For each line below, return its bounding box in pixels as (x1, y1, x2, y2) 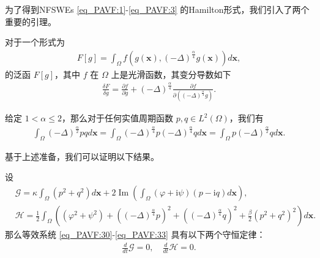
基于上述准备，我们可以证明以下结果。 (5, 150, 159, 162)
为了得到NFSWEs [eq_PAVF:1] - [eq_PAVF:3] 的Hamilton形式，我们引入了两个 (5, 3, 310, 15)
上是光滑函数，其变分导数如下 (111, 67, 231, 80)
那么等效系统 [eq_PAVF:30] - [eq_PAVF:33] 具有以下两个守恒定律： (5, 228, 266, 241)
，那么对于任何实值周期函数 (61, 112, 173, 124)
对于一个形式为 (5, 36, 65, 48)
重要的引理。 (5, 15, 56, 28)
